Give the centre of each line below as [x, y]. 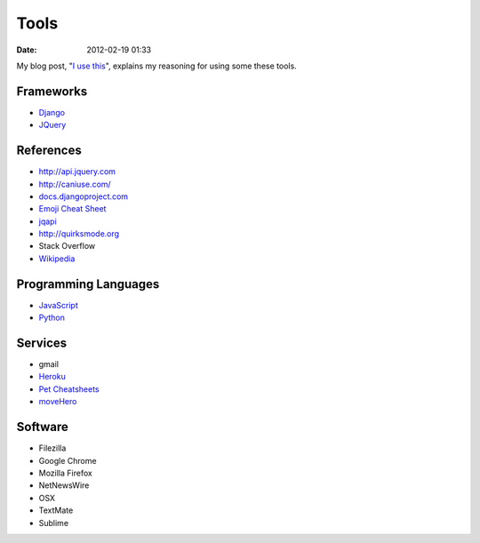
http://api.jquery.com [77, 172]
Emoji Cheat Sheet [72, 209]
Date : [27, 50]
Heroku [52, 377]
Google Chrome [68, 460]
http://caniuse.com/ [75, 184]
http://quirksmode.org [79, 234]
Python [52, 318]
